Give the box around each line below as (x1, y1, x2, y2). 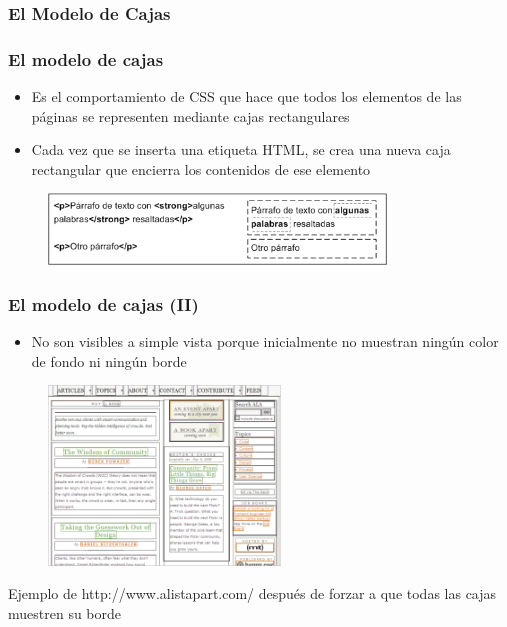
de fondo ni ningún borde (31, 350, 187, 371)
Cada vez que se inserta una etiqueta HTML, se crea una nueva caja (31, 139, 451, 160)
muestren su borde (8, 602, 122, 623)
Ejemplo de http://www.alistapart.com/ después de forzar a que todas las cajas (8, 583, 497, 604)
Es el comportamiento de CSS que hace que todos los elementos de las (31, 86, 462, 107)
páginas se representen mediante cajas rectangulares (31, 105, 350, 126)
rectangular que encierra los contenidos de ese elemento (31, 158, 371, 179)
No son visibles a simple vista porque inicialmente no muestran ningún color (31, 331, 499, 352)
